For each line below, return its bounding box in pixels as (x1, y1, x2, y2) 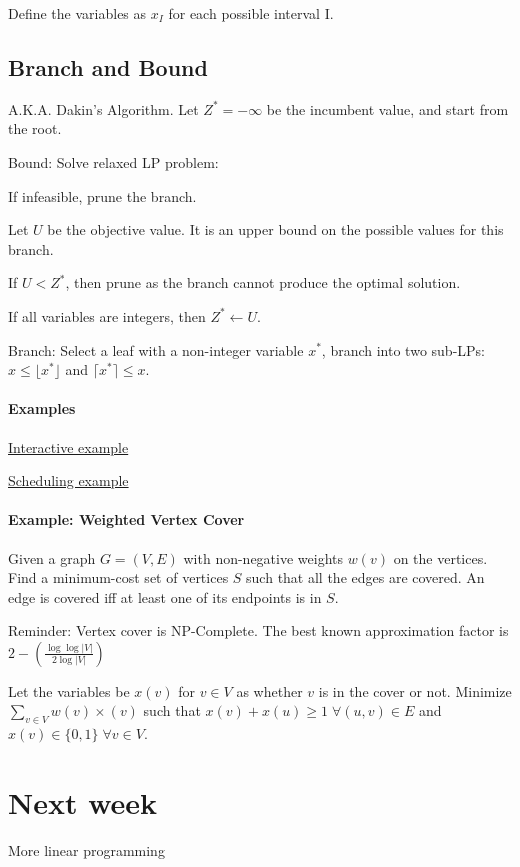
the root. (8, 118, 62, 139)
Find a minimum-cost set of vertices (8, 567, 229, 588)
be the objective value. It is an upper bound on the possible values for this (47, 219, 504, 240)
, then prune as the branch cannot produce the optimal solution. (65, 272, 461, 293)
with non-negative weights (183, 547, 344, 568)
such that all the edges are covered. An (246, 567, 485, 588)
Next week (8, 782, 158, 823)
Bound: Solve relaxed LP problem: (8, 151, 219, 172)
